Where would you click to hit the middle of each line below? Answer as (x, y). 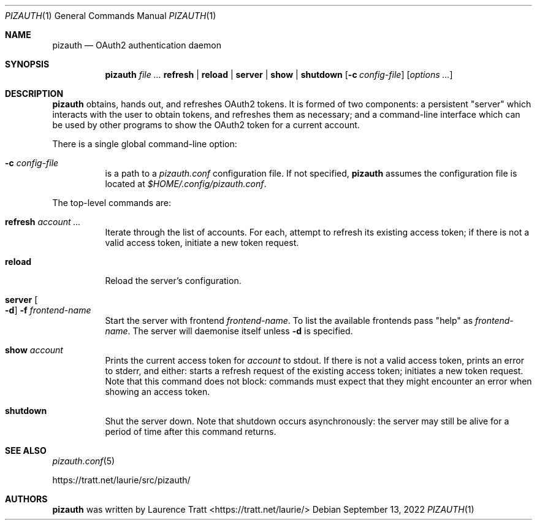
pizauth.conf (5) (84, 461)
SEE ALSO (26, 450)
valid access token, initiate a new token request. (202, 243)
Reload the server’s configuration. (173, 281)
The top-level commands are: (112, 203)
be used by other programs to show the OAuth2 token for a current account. (206, 125)
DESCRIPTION (34, 94)
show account (34, 350)
